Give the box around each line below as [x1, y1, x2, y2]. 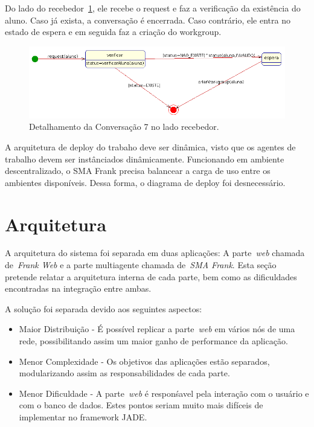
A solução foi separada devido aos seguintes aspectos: [5, 302, 202, 315]
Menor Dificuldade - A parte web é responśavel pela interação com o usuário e [19, 387, 309, 399]
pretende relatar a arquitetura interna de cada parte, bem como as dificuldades [5, 270, 297, 283]
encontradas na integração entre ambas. [5, 282, 152, 295]
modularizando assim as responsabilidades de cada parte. [19, 367, 230, 379]
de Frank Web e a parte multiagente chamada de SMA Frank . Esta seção [5, 258, 277, 271]
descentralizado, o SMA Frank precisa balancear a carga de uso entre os [5, 164, 271, 177]
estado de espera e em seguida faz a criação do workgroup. [5, 25, 222, 38]
